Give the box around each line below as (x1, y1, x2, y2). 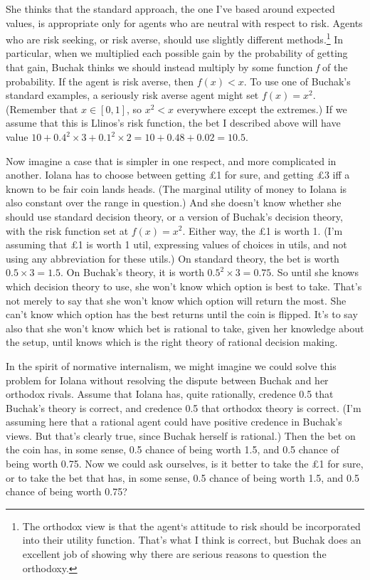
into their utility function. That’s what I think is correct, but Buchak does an (22, 532, 361, 547)
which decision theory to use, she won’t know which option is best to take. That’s (6, 278, 362, 293)
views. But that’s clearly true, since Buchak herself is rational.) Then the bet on (6, 428, 356, 443)
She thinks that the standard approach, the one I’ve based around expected (6, 1, 335, 16)
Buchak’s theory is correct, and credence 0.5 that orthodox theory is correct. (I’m (6, 400, 361, 415)
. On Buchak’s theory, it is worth (60, 265, 204, 280)
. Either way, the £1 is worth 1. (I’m (182, 223, 343, 238)
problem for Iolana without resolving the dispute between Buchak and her (6, 372, 329, 387)
